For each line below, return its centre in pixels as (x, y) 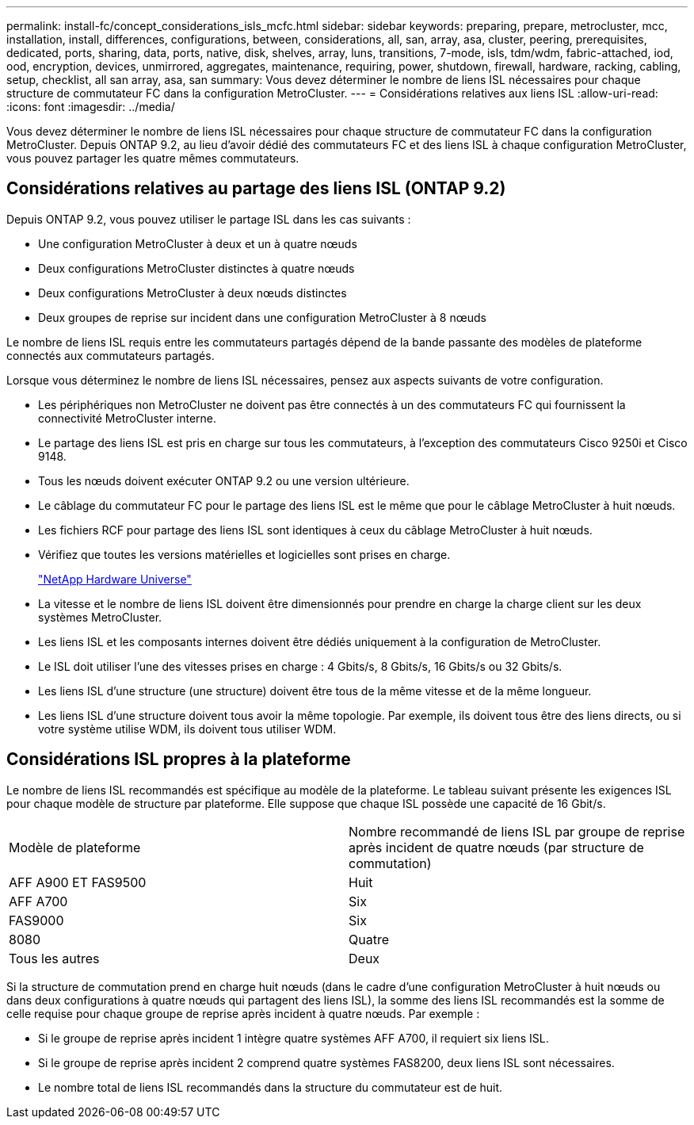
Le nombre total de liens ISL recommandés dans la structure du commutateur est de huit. (271, 1087)
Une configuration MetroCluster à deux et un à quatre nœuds (198, 243)
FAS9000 (36, 920)
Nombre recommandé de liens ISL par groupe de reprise (517, 831)
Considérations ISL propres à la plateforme (179, 760)
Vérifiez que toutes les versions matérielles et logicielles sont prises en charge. (244, 554)
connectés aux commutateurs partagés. (111, 355)
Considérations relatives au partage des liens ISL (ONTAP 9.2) (256, 189)
